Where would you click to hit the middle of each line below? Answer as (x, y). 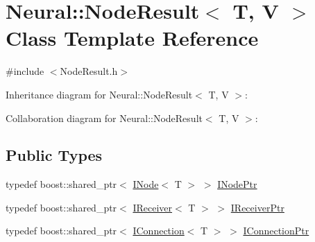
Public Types (54, 155)
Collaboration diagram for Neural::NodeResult (104, 118)
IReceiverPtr (257, 207)
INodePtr (237, 184)
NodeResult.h (89, 71)
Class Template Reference (132, 38)
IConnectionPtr (276, 231)
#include (25, 71)
